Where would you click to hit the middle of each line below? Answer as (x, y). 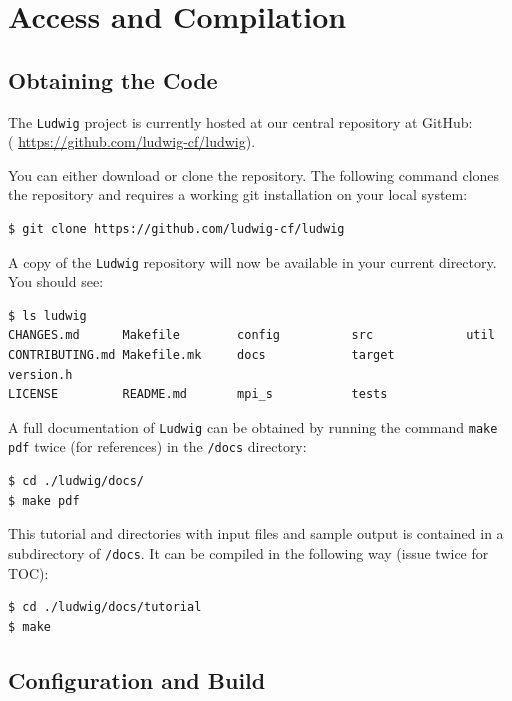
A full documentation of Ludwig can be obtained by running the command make (253, 426)
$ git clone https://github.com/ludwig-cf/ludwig (176, 229)
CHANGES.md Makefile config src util (251, 335)
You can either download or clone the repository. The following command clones (254, 174)
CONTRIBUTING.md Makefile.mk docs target (201, 355)
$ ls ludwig (47, 315)
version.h (40, 374)
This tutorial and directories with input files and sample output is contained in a (256, 533)
